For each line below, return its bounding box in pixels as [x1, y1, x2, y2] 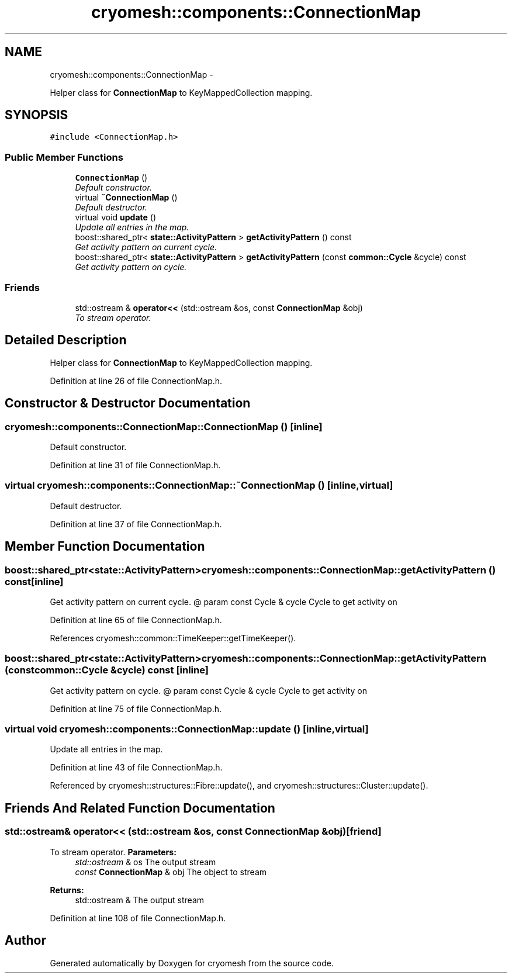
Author [5, 933, 46, 948]
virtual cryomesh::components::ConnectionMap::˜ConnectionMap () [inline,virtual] [5, 479, 393, 492]
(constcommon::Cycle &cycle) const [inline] [5, 664, 209, 676]
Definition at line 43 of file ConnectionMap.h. [50, 762, 223, 773]
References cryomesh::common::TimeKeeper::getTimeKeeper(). [50, 633, 296, 643]
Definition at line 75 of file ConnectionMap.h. [50, 703, 222, 714]
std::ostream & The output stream [75, 894, 205, 905]
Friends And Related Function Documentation [5, 800, 275, 815]
